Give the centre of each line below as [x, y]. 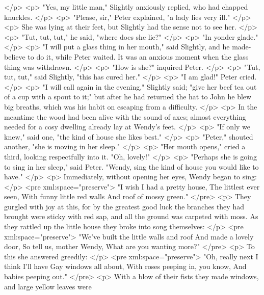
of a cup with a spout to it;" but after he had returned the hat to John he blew [128, 97]
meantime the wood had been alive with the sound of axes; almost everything [125, 116]
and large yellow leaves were [48, 286]
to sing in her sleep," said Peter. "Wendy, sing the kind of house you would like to [131, 166]
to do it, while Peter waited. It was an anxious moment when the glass [138, 56]
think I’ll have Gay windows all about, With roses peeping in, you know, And [125, 266]
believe [15, 56]
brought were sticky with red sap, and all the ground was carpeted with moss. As [131, 216]
